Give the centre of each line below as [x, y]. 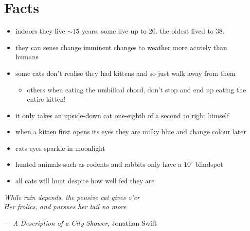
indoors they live [40, 31]
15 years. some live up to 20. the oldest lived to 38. [149, 31]
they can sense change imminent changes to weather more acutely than [121, 47]
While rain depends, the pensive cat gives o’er [72, 197]
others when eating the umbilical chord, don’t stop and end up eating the [136, 89]
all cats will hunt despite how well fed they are [85, 181]
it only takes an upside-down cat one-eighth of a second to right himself [122, 115]
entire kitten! [46, 99]
